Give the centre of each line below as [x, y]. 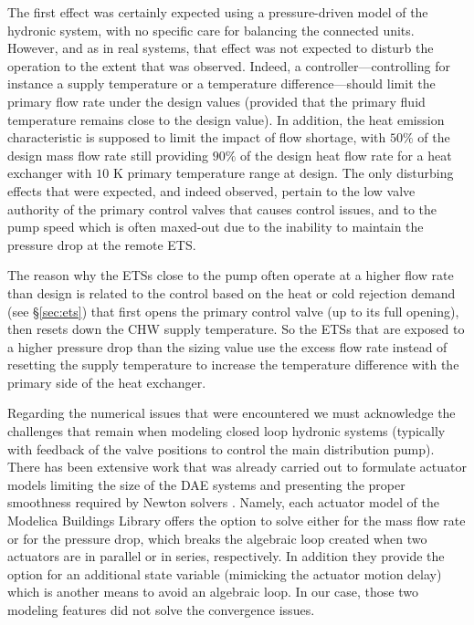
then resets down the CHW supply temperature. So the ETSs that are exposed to [236, 329]
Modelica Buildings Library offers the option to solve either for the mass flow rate [237, 521]
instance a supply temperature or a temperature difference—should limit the [221, 83]
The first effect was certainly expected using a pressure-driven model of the [218, 12]
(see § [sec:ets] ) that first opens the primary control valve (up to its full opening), [233, 311]
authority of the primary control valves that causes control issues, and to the [222, 208]
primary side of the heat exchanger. [107, 382]
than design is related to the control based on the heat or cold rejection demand [232, 292]
